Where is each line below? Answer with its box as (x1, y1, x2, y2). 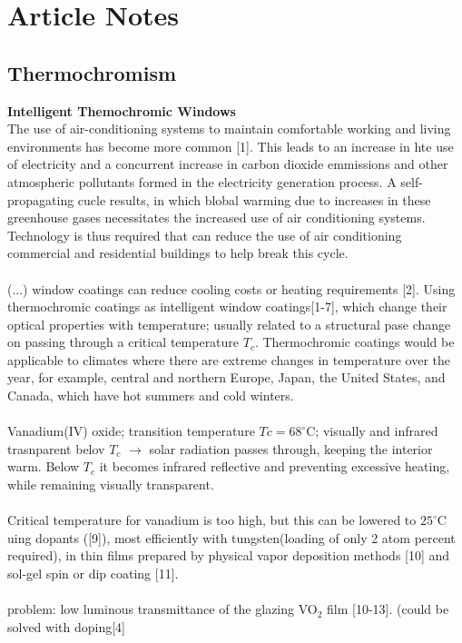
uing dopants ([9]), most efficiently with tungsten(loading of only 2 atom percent (7, 528, 456, 547)
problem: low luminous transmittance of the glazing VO (7, 599, 318, 618)
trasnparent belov (7, 439, 105, 458)
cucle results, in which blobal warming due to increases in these (77, 190, 431, 209)
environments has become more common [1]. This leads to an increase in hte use (7, 136, 454, 155)
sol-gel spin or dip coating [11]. (7, 564, 179, 583)
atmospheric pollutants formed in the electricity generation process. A (7, 172, 397, 191)
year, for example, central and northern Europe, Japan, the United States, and (7, 368, 446, 387)
